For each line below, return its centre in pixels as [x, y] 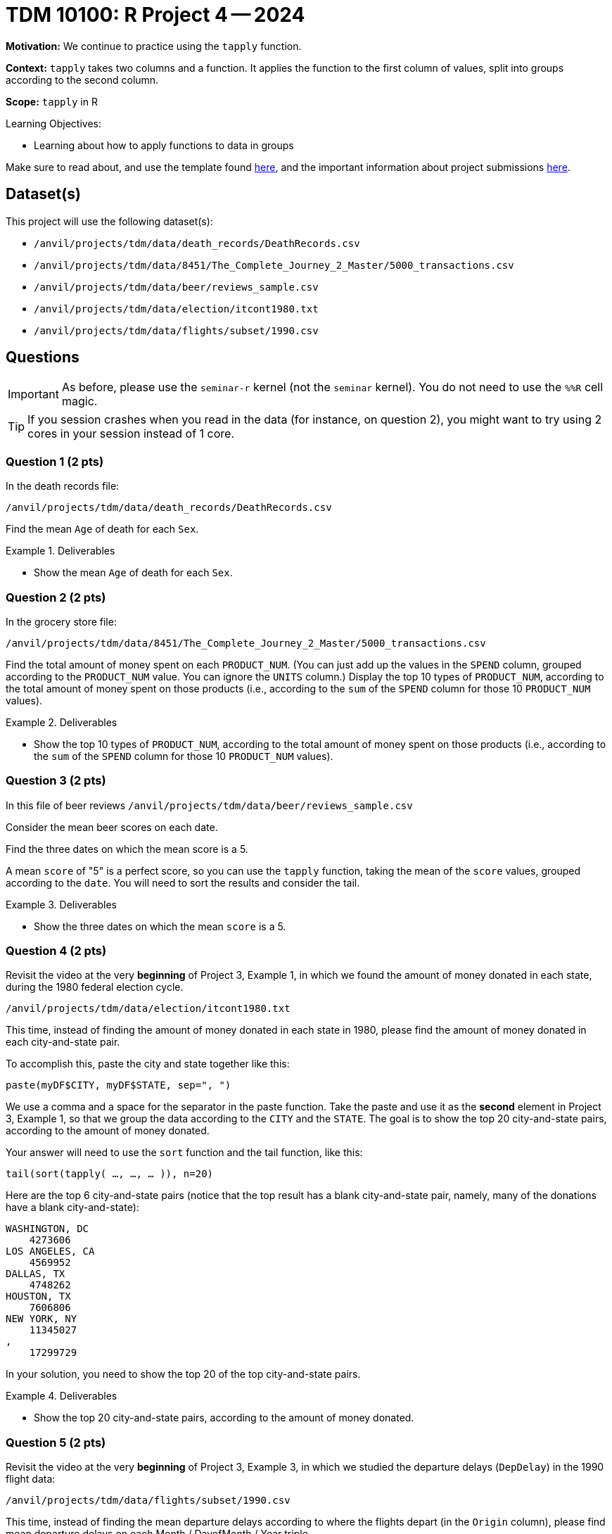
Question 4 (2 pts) [56, 951]
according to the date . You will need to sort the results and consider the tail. [183, 882]
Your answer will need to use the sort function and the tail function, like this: [184, 1153]
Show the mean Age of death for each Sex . [133, 573]
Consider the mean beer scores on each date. [112, 827]
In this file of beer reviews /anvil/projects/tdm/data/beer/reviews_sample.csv [209, 805]
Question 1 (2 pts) [55, 461]
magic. [79, 401]
